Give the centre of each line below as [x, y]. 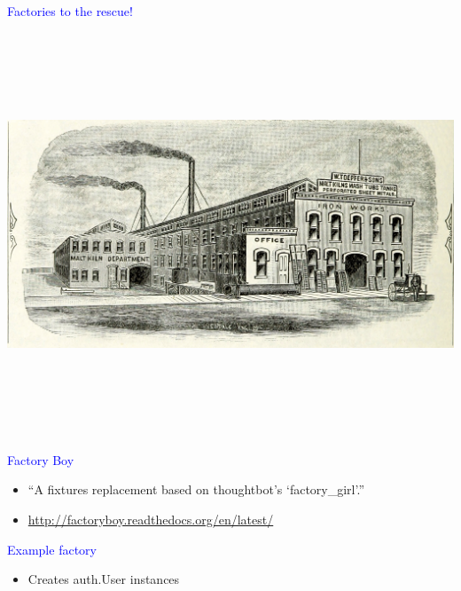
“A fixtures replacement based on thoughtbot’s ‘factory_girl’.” [196, 489]
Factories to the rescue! [70, 11]
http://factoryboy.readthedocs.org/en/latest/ [151, 519]
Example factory [52, 549]
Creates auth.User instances [104, 579]
